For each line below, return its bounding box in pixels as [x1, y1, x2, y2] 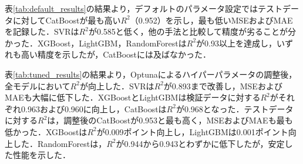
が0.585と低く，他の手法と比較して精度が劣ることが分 [88, 25, 296, 38]
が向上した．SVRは [79, 79, 154, 92]
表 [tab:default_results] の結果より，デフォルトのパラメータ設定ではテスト [5, 2, 282, 14]
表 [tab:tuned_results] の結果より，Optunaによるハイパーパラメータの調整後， [5, 68, 297, 80]
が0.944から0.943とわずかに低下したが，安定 [116, 137, 285, 149]
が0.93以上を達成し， [196, 36, 277, 49]
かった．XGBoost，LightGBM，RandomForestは [5, 36, 187, 49]
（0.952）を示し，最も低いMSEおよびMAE [130, 14, 293, 26]
